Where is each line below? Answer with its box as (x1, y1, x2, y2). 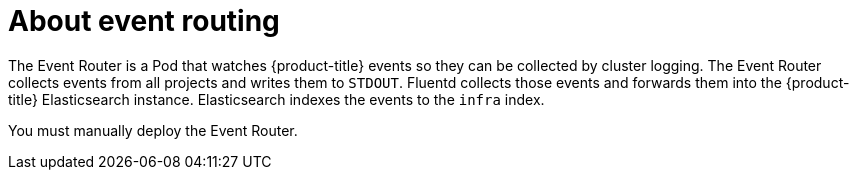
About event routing (8, 4, 280, 38)
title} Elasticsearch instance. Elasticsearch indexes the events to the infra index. (8, 90, 545, 108)
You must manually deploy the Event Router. (8, 121, 298, 139)
